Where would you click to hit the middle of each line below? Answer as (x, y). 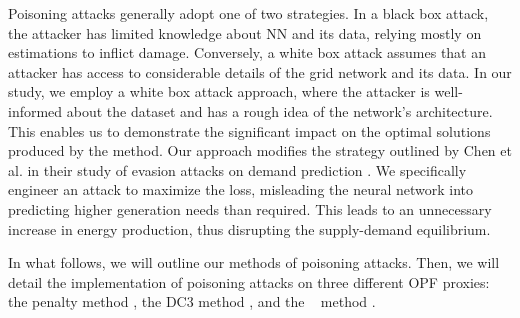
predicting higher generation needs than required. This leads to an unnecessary (250, 208)
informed (35, 110)
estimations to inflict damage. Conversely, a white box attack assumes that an (247, 52)
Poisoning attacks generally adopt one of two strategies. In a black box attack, (248, 13)
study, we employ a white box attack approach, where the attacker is (219, 91)
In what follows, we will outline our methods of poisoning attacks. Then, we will (254, 262)
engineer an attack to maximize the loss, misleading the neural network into (241, 189)
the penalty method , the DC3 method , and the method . (192, 301)
